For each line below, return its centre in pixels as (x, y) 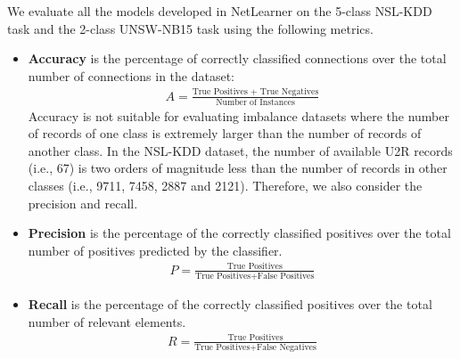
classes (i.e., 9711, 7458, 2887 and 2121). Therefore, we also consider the (225, 185)
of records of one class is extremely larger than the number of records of (225, 133)
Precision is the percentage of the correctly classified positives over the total (239, 233)
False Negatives (286, 348)
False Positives (286, 277)
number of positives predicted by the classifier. (155, 250)
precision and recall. (83, 203)
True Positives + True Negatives (255, 92)
